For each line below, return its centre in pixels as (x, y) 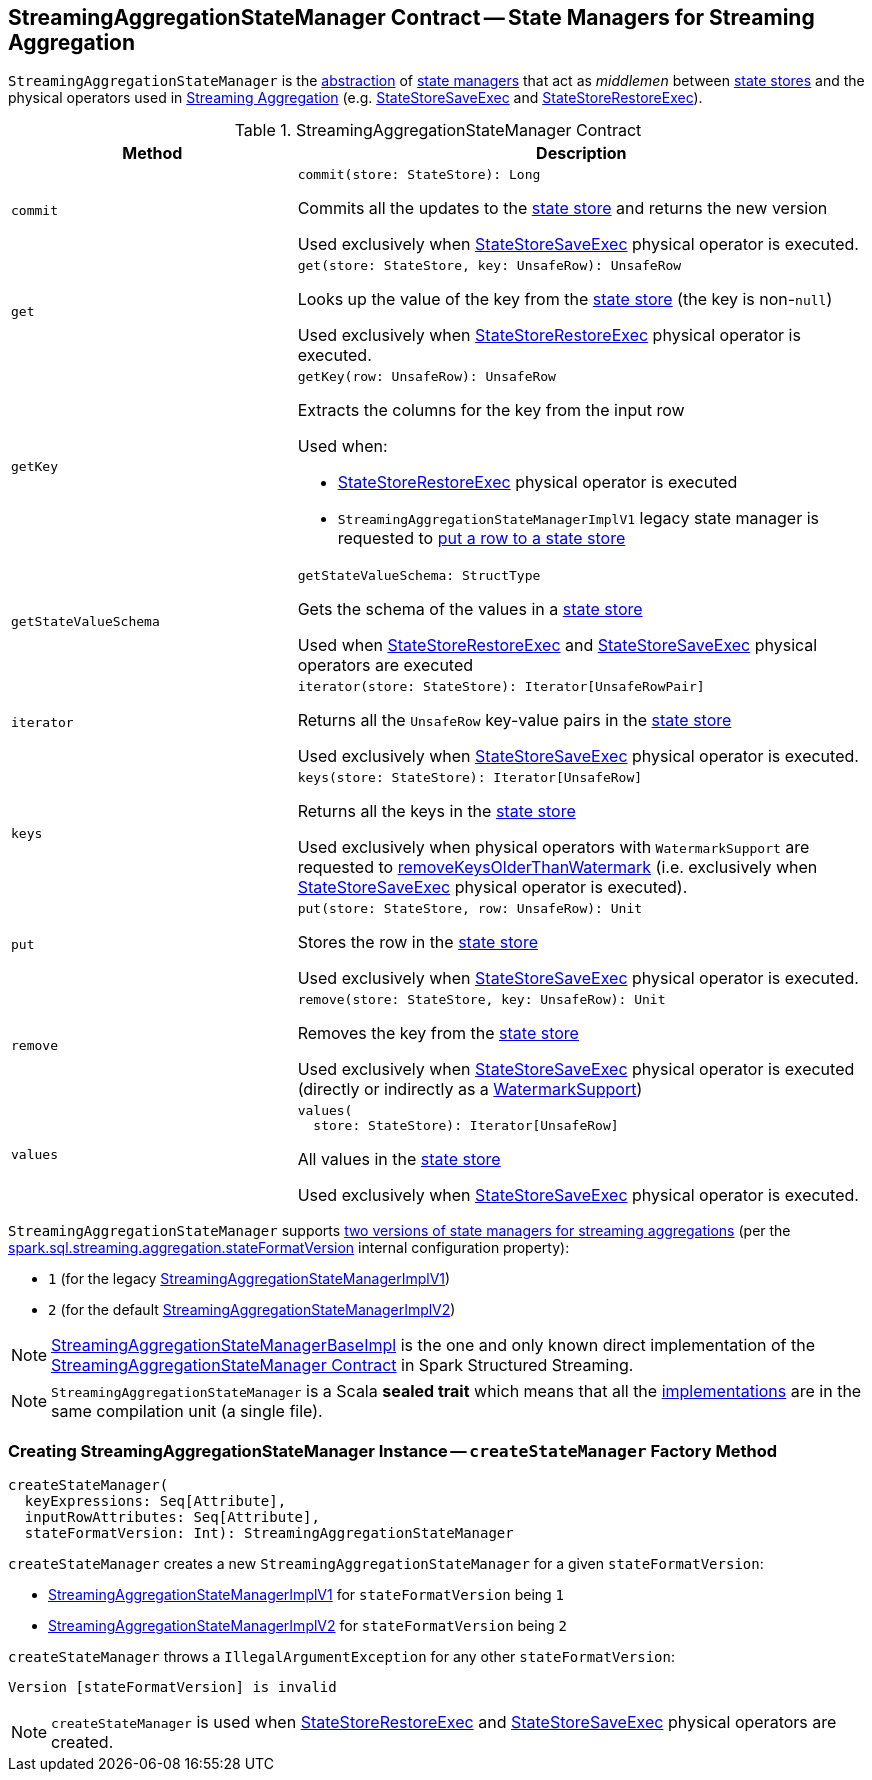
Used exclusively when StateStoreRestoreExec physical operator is (549, 335)
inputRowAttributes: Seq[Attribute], (172, 1517)
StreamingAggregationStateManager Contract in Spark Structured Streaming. (342, 1365)
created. (82, 1742)
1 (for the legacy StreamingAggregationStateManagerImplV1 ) (249, 1279)
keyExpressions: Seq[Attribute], (155, 1501)
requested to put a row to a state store (481, 538)
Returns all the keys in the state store (436, 811)
